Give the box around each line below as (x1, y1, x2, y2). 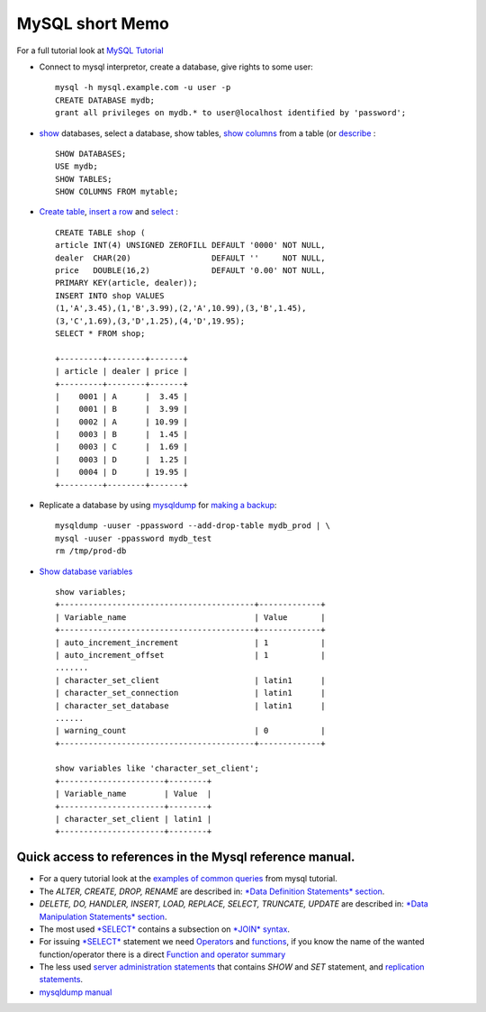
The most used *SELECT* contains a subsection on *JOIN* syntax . (39, 924, 290, 935)
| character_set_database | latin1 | (55, 700, 326, 711)
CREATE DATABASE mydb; (55, 95, 156, 105)
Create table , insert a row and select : (39, 206, 179, 217)
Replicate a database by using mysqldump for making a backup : (39, 500, 277, 511)
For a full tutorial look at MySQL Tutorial (16, 45, 164, 56)
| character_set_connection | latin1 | (55, 688, 326, 698)
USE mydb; (55, 161, 98, 171)
